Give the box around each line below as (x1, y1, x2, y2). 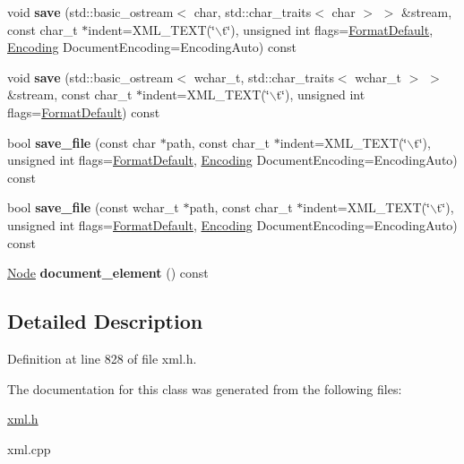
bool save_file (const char (7, 133, 157, 151)
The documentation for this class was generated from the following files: (7, 379, 402, 398)
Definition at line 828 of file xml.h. (7, 348, 197, 367)
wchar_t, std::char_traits (193, 67, 334, 86)
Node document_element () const (7, 263, 209, 282)
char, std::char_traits (193, 3, 312, 21)
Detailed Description (7, 307, 203, 335)
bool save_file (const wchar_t (7, 198, 179, 217)
